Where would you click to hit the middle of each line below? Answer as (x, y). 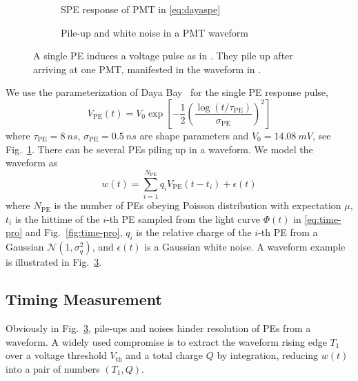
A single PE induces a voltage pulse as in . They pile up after (163, 56)
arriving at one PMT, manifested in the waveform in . (147, 69)
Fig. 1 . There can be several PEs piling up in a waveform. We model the (159, 149)
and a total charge (164, 355)
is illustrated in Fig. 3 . (54, 262)
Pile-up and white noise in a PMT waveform (155, 32)
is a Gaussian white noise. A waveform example (245, 247)
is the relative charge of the (194, 232)
